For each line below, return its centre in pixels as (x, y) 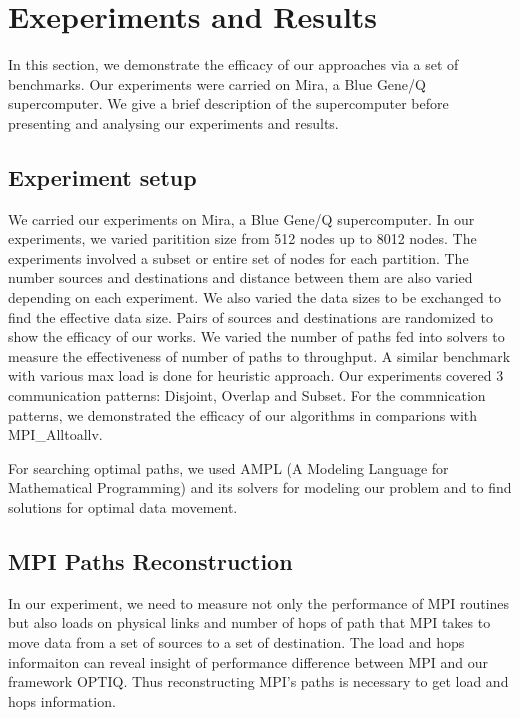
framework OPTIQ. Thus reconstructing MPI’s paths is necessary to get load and (258, 681)
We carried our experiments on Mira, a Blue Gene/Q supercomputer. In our (241, 218)
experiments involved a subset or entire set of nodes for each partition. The (238, 257)
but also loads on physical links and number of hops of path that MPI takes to (249, 622)
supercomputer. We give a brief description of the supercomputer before (228, 103)
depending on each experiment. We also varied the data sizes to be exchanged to (254, 297)
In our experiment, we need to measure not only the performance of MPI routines (259, 602)
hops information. (62, 700)
